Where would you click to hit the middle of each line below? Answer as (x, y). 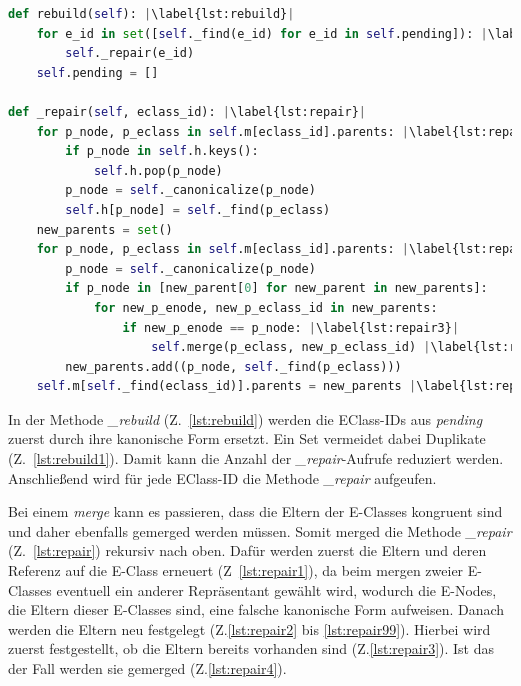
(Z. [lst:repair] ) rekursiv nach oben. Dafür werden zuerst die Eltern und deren (247, 550)
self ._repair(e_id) (130, 53)
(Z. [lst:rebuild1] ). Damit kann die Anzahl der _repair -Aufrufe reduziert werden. (256, 458)
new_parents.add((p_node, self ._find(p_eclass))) (233, 366)
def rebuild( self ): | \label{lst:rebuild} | (151, 14)
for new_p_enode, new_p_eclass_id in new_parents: (265, 307)
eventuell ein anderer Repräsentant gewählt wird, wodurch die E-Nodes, (276, 589)
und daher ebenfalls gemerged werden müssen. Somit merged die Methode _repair (260, 530)
